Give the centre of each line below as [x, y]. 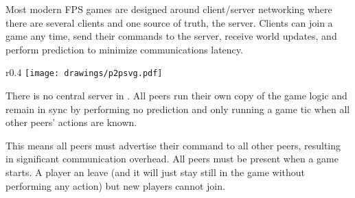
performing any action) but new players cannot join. [115, 185]
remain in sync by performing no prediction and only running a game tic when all [178, 109]
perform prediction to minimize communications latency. [124, 49]
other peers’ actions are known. [71, 122]
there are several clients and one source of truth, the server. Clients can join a [169, 22]
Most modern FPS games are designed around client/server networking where [169, 9]
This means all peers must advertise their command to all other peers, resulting [173, 145]
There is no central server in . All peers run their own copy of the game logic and [176, 96]
